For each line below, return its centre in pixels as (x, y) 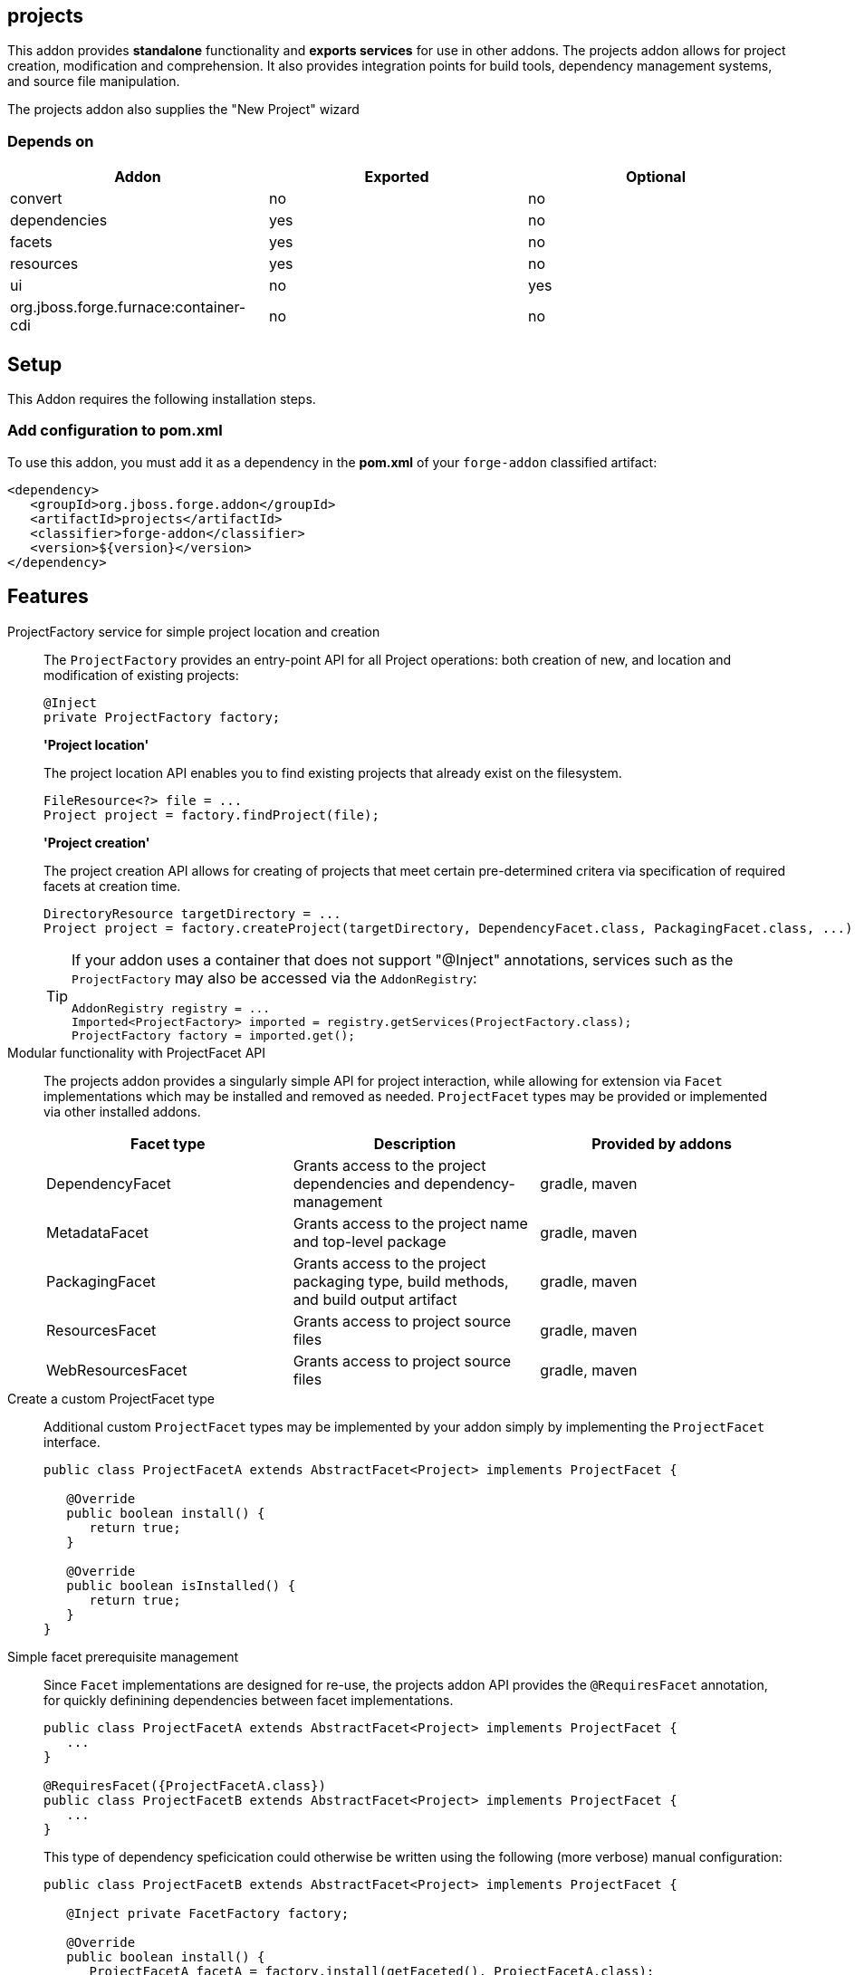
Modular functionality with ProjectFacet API (136, 1052)
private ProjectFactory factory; (162, 717)
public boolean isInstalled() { (181, 1585)
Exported (397, 177)
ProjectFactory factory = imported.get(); (214, 1035)
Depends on (51, 141)
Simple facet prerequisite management (123, 1656)
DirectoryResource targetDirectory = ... (192, 913)
